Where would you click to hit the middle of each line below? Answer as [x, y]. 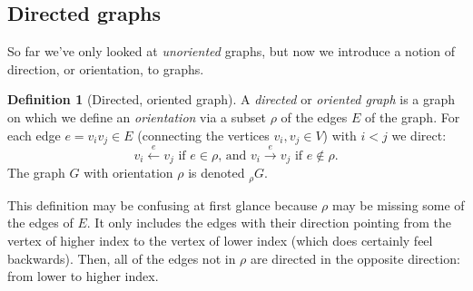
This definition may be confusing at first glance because [163, 204]
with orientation [128, 173]
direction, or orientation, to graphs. [106, 68]
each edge [34, 135]
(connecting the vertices [203, 135]
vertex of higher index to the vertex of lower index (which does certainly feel [220, 240]
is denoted [217, 173]
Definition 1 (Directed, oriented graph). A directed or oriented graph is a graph [232, 99]
